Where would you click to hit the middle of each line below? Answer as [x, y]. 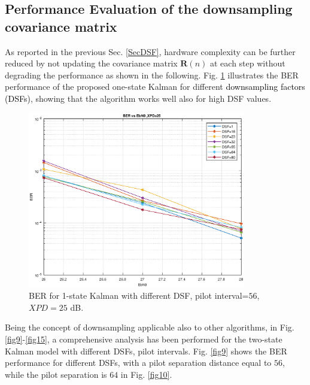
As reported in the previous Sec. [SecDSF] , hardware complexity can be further [150, 51]
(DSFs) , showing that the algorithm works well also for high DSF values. [138, 98]
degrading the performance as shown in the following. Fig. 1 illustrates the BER [152, 75]
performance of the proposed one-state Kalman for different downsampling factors [155, 87]
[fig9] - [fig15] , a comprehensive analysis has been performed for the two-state [144, 339]
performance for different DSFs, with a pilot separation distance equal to [138, 363]
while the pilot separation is [56, 374]
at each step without [247, 63]
